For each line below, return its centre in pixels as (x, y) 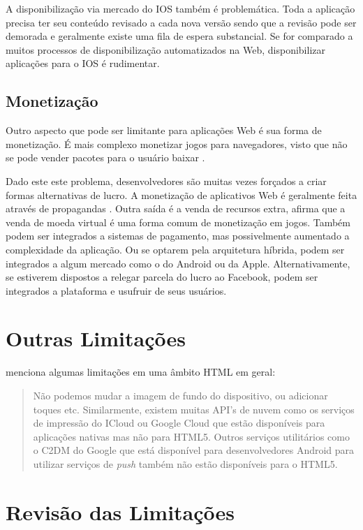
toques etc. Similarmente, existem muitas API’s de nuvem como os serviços (194, 409)
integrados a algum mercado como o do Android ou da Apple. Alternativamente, (178, 263)
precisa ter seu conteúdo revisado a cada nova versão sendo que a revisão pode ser (181, 22)
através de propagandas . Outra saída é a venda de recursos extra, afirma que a (176, 208)
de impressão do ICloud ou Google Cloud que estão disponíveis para (179, 423)
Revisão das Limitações (120, 511)
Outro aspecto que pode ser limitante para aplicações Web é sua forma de (164, 130)
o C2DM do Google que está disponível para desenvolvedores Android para (194, 450)
